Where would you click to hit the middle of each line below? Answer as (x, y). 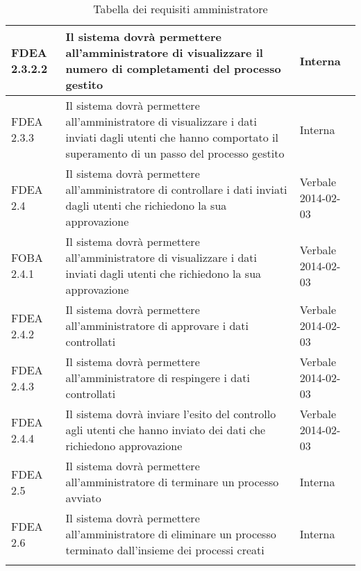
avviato (83, 498)
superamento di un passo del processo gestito (175, 153)
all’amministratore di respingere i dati (158, 378)
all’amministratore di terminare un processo (172, 482)
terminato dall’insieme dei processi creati (165, 550)
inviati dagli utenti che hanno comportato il (172, 137)
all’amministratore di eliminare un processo (171, 534)
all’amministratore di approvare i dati (157, 325)
